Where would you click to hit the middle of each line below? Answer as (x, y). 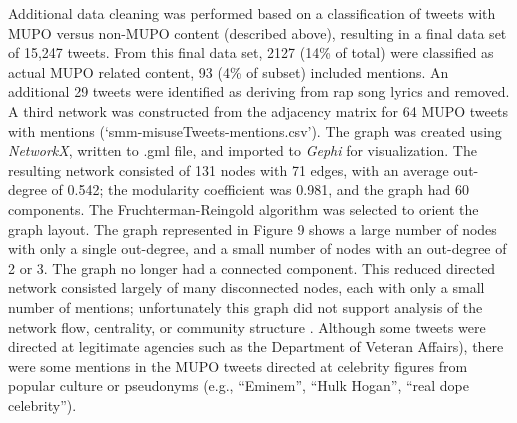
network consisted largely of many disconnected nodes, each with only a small (246, 287)
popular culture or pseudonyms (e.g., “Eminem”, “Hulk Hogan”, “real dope (238, 385)
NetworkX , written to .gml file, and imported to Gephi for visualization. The (242, 150)
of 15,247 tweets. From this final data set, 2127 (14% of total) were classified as (251, 52)
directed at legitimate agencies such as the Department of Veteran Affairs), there (256, 346)
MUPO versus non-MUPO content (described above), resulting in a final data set (257, 32)
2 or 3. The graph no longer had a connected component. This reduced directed (252, 267)
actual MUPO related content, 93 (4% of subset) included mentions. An (228, 71)
